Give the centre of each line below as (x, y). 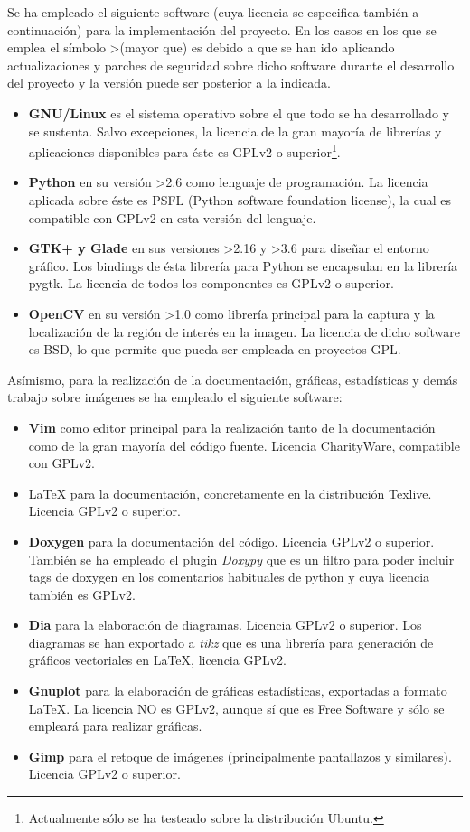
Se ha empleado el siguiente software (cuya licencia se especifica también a (213, 12)
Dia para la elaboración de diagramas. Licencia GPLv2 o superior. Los (225, 625)
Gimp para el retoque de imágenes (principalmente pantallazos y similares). (240, 756)
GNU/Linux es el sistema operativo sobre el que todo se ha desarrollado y (239, 112)
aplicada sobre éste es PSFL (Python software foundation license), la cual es (240, 200)
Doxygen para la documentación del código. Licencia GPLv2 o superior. (231, 541)
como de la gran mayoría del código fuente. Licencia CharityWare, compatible (244, 445)
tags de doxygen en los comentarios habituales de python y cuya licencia (229, 577)
